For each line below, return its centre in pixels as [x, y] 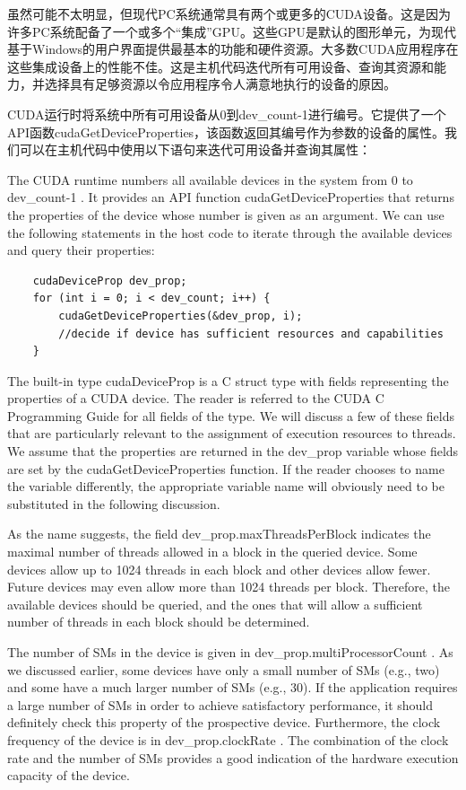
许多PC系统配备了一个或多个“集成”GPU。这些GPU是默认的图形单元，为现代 [232, 31]
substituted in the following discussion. [114, 503]
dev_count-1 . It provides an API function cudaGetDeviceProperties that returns [231, 197]
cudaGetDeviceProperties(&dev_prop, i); [181, 316]
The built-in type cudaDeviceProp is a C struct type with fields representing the [228, 380]
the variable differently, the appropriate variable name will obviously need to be [226, 486]
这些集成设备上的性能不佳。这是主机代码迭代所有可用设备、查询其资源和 [220, 66]
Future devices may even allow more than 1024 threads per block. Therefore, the [229, 587]
